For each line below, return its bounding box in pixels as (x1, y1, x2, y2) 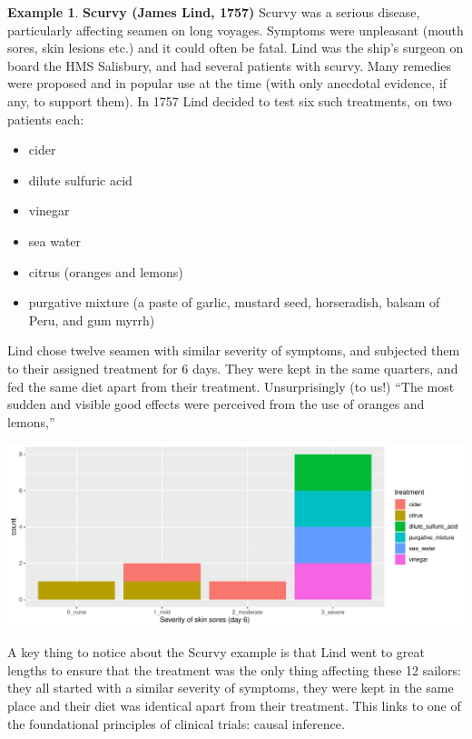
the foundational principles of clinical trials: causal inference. (7, 714, 345, 733)
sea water (28, 231, 82, 250)
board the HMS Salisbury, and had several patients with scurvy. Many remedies (7, 55, 452, 75)
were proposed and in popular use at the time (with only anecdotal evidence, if (7, 74, 447, 93)
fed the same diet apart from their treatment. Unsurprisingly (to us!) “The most (7, 376, 455, 395)
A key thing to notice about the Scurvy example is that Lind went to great (7, 643, 426, 662)
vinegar (28, 201, 70, 220)
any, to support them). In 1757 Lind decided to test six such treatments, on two (7, 91, 452, 110)
